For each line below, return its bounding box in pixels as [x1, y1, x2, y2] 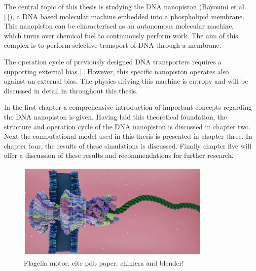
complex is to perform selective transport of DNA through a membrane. [4, 40, 221, 50]
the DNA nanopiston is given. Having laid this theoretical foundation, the [4, 111, 227, 121]
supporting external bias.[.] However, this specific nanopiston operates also [4, 66, 229, 76]
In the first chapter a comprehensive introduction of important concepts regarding [4, 102, 252, 112]
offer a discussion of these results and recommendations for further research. [4, 150, 234, 160]
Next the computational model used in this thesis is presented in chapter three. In [4, 131, 253, 141]
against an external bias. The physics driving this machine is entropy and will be [4, 76, 248, 86]
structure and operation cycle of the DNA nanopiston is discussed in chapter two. [4, 121, 251, 131]
